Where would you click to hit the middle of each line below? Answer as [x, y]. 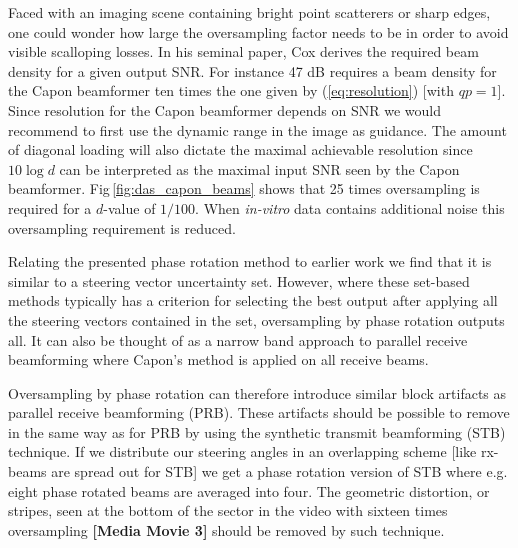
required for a [50, 207]
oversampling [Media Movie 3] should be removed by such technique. [226, 529]
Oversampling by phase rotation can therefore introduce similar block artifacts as [257, 392]
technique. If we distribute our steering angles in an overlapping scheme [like [242, 451]
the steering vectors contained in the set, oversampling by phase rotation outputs [256, 319]
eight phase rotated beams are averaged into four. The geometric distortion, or [249, 490]
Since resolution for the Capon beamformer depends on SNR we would [224, 109]
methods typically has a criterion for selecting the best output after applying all [253, 300]
